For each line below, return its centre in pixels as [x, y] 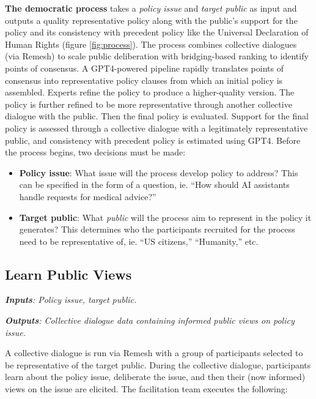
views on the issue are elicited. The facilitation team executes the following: [146, 389]
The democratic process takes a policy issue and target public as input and [151, 8]
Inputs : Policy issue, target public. [71, 300]
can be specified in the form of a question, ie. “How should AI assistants [154, 185]
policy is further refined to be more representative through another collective [149, 104]
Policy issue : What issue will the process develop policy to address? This [159, 172]
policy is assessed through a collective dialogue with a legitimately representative [156, 128]
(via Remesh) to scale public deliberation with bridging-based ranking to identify [157, 56]
